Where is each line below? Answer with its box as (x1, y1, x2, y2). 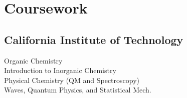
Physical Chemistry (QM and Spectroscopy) (4, 74, 140, 85)
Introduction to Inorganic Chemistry (4, 65, 116, 75)
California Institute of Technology (4, 31, 183, 47)
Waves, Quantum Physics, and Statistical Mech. (4, 84, 151, 95)
